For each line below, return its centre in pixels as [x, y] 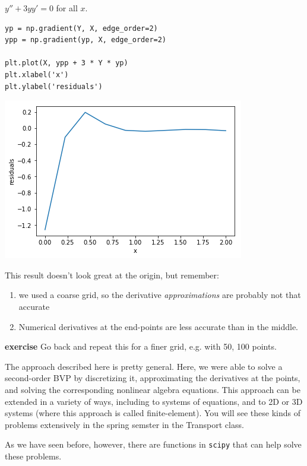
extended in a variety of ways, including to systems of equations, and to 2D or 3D [154, 401]
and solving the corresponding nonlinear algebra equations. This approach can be [153, 389]
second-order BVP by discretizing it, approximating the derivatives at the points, [153, 378]
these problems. [33, 456]
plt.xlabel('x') [37, 75]
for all [67, 8]
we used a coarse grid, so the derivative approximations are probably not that [160, 295]
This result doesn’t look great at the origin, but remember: [112, 275]
